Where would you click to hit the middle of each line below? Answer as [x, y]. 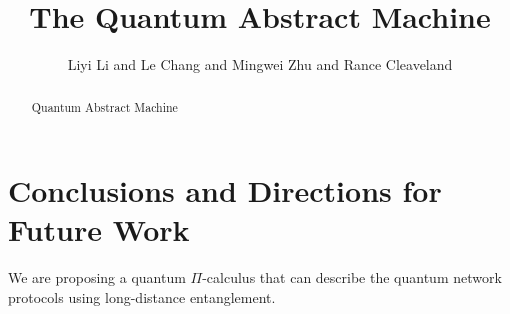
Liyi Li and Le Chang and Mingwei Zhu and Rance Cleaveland [260, 64]
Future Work [99, 229]
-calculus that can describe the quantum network [352, 277]
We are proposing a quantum [97, 277]
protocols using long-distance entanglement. [142, 296]
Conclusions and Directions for [225, 190]
